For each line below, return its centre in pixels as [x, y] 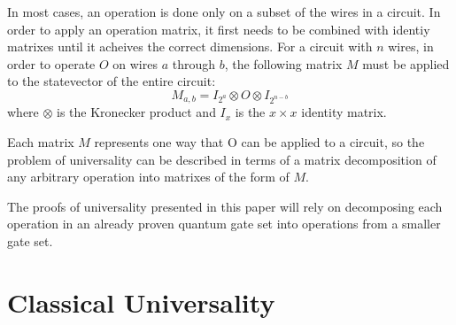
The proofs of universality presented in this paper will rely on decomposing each [225, 206]
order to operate [51, 63]
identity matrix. [344, 112]
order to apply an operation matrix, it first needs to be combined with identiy [219, 29]
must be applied [406, 63]
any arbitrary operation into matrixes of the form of [148, 177]
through [193, 63]
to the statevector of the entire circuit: [112, 81]
